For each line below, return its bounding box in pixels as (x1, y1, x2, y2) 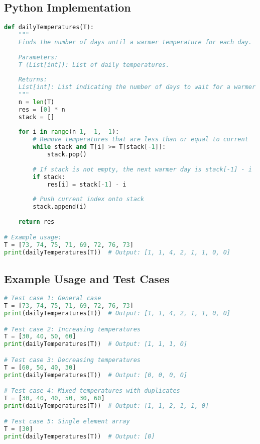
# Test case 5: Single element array (4, 418, 130, 425)
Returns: (18, 76, 47, 83)
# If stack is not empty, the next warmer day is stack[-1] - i (33, 165, 252, 173)
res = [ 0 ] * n (18, 106, 65, 113)
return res (18, 218, 55, 225)
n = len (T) (18, 98, 55, 106)
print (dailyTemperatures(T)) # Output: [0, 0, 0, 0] (4, 371, 188, 379)
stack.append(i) (33, 203, 87, 211)
